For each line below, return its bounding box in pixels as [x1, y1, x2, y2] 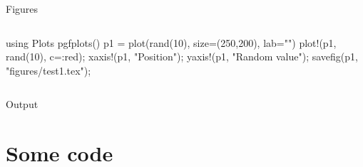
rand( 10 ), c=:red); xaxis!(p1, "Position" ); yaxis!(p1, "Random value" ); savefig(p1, [6, 49, 358, 64]
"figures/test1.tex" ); [6, 63, 91, 77]
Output [6, 97, 39, 112]
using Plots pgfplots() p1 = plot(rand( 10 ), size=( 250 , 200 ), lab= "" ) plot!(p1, [6, 35, 337, 50]
